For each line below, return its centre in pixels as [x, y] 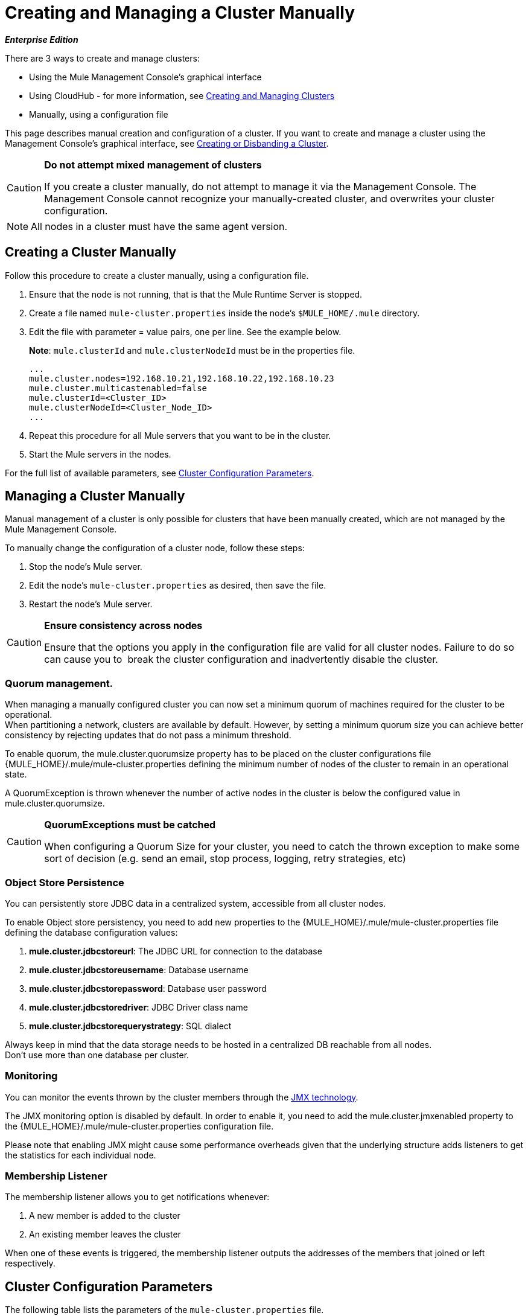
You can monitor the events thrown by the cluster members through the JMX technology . [182, 1097]
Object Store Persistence [65, 882]
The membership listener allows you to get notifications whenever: [137, 1197]
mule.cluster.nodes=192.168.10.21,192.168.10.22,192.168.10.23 [182, 378]
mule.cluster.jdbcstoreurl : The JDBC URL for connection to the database [176, 951]
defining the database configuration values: [91, 932]
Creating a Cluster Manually [91, 252]
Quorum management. [59, 683]
